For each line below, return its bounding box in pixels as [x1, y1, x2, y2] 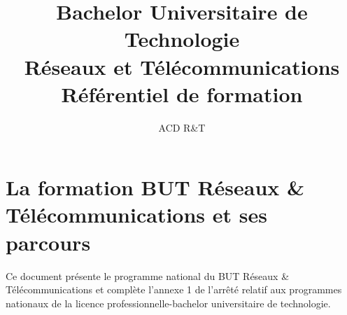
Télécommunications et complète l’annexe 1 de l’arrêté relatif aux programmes [6, 282, 342, 297]
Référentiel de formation [61, 79, 303, 108]
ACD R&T [158, 120, 206, 134]
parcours [6, 227, 91, 256]
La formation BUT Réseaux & [6, 173, 305, 202]
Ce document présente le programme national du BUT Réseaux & [6, 268, 290, 283]
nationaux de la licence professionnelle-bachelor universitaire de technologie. [6, 295, 331, 310]
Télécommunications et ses [6, 200, 267, 229]
